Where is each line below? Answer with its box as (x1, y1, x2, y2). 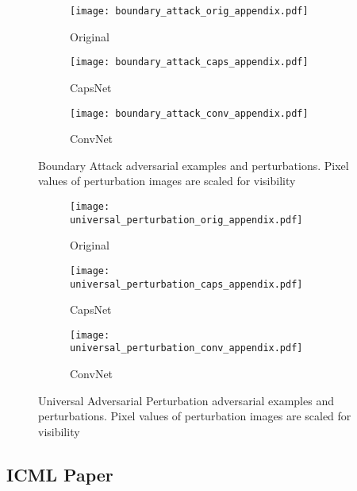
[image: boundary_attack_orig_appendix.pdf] (70, 6, 309, 17)
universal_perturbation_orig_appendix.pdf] (70, 214, 303, 226)
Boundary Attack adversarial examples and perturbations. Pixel (38, 157, 349, 173)
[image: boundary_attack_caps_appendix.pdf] (70, 56, 309, 68)
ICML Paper (6, 462, 113, 486)
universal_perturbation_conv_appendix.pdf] (70, 342, 303, 354)
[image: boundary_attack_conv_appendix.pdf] (70, 107, 309, 119)
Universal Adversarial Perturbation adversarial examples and (38, 392, 334, 408)
